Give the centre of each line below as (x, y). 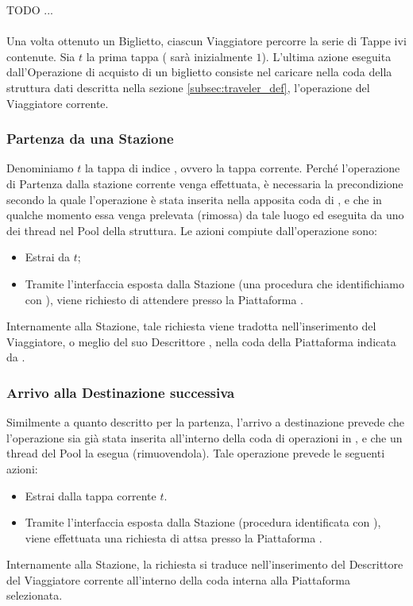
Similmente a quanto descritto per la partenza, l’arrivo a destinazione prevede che (205, 422)
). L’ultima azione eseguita (326, 56)
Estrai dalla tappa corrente (91, 495)
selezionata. (35, 595)
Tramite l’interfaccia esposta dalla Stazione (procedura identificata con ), (203, 522)
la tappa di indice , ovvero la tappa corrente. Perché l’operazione (242, 168)
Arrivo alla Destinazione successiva (121, 392)
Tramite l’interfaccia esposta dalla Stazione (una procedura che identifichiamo (214, 283)
